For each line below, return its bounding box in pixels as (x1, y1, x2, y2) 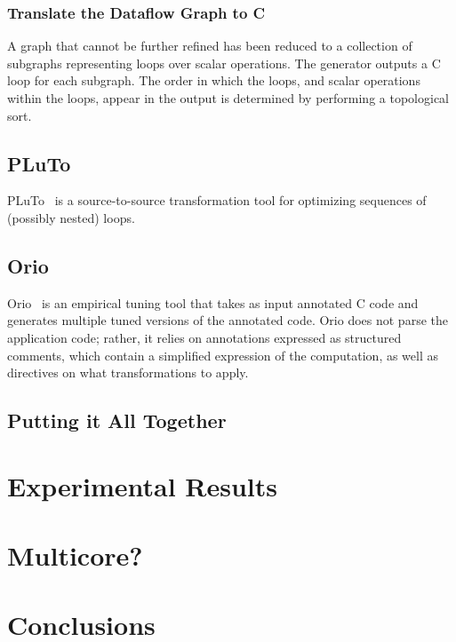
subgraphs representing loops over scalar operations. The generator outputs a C (7, 53, 441, 72)
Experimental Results (7, 467, 277, 503)
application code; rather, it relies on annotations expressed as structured (7, 328, 402, 346)
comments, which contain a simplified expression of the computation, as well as (7, 345, 439, 364)
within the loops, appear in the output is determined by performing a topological (7, 89, 449, 107)
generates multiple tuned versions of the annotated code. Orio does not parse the (7, 311, 448, 329)
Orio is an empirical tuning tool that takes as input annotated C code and (7, 293, 419, 312)
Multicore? (7, 537, 143, 574)
